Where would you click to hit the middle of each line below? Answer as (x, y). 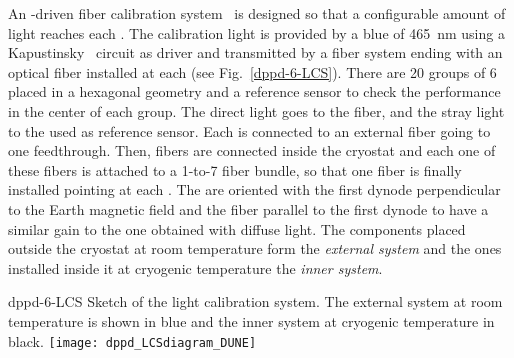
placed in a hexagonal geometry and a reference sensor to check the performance (254, 91)
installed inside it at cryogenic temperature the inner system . (195, 267)
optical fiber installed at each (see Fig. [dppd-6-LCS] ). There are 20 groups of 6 (252, 71)
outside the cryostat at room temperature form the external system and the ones (255, 248)
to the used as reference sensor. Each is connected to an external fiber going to (249, 130)
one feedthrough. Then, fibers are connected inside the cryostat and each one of (252, 150)
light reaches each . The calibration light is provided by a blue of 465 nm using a (256, 32)
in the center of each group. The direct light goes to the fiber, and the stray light (256, 110)
